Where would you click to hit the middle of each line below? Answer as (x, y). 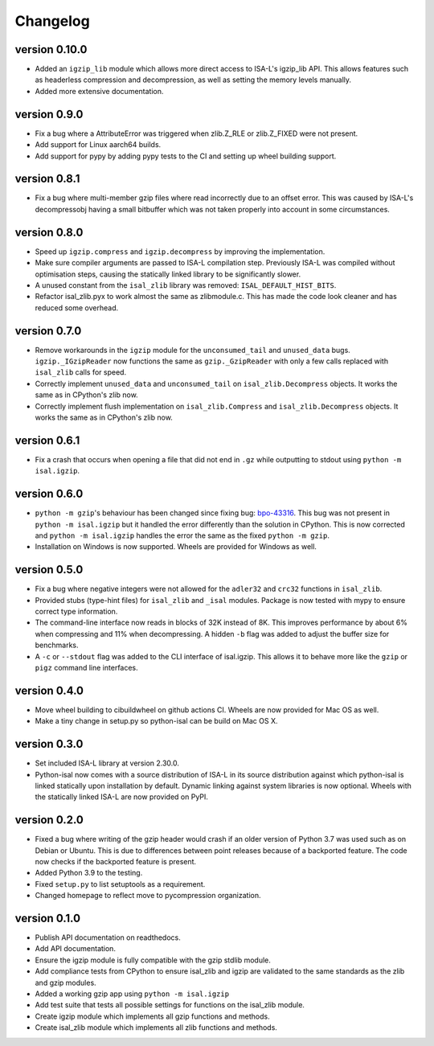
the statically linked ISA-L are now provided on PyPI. (122, 797)
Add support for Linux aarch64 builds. (98, 145)
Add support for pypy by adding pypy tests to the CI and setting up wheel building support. (186, 156)
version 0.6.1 (47, 440)
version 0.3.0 (49, 744)
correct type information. (76, 611)
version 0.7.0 (48, 331)
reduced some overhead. (77, 308)
